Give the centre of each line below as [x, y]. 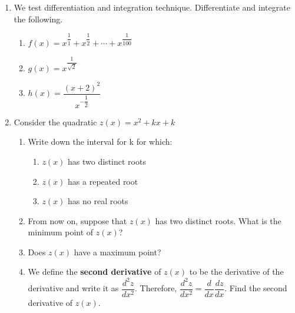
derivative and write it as [73, 288]
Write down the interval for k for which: [100, 141]
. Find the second [256, 288]
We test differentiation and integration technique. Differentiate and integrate [152, 7]
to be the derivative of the [236, 272]
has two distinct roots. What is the [218, 220]
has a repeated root [103, 181]
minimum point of [61, 232]
